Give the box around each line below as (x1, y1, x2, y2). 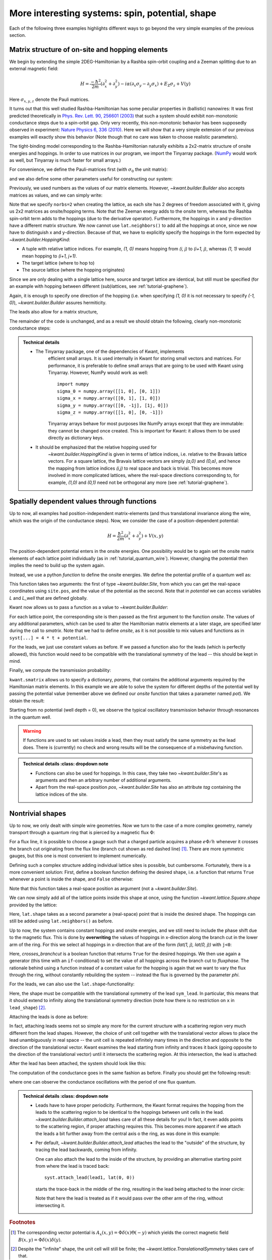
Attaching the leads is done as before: (9, 1014, 88, 1020)
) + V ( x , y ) (141, 533, 164, 539)
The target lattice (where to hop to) (22, 260, 95, 266)
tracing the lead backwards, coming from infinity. (35, 1147, 138, 1153)
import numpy (57, 381, 89, 387)
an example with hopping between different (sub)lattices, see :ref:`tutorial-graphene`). (9, 283, 188, 289)
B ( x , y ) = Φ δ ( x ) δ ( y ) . (18, 1236, 62, 1242)
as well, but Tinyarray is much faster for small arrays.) (9, 157, 121, 163)
